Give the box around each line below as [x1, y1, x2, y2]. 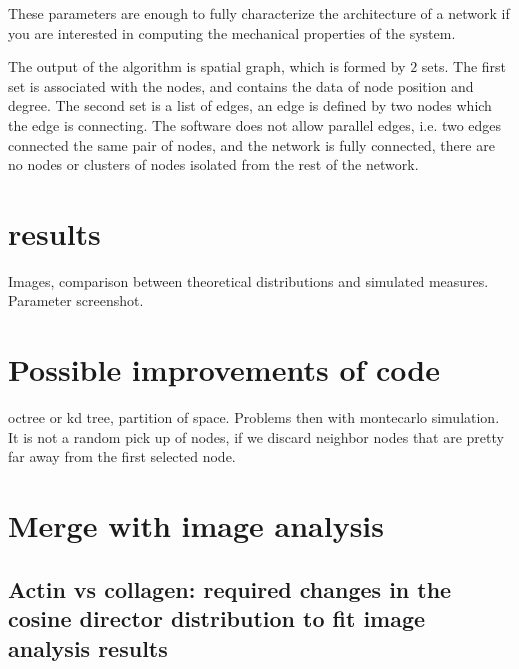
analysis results [8, 632, 168, 663]
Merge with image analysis [8, 505, 384, 546]
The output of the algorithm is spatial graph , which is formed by [8, 56, 406, 77]
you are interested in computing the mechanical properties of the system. [8, 22, 456, 43]
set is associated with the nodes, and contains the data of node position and [8, 75, 474, 96]
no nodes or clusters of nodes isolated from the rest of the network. [8, 154, 419, 175]
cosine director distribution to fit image [8, 603, 426, 634]
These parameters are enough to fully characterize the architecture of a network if [8, 3, 510, 23]
